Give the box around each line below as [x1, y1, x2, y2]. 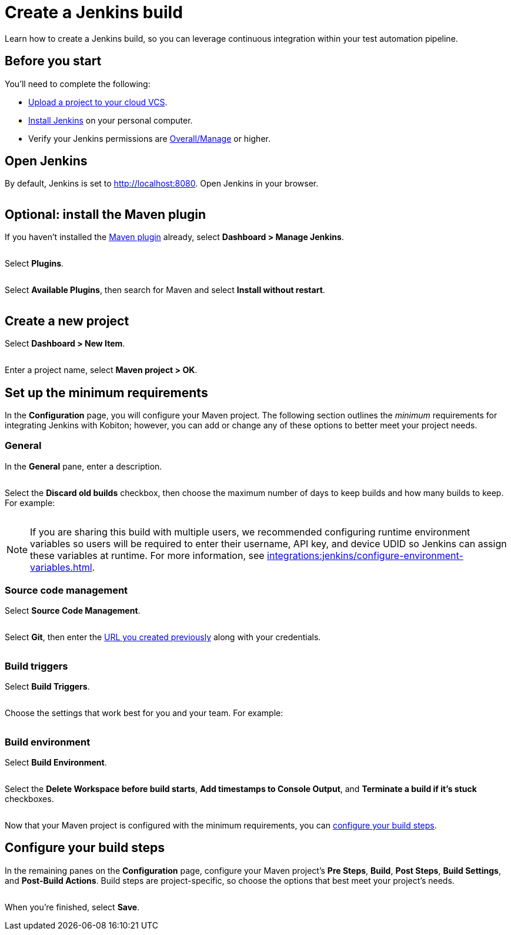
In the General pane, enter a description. [5, 461, 162, 471]
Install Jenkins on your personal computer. [28, 115, 193, 125]
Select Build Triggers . [5, 681, 90, 692]
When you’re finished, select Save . [5, 901, 140, 912]
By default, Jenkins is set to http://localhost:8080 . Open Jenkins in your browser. [5, 178, 319, 189]
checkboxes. [5, 793, 54, 804]
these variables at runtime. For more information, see [30, 549, 265, 561]
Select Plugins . [5, 258, 64, 269]
